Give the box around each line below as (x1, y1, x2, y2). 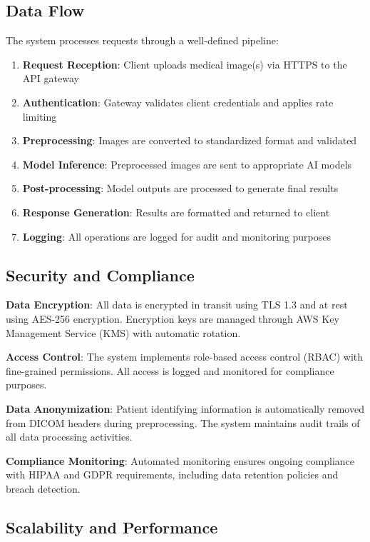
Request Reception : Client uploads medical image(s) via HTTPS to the (22, 56, 347, 71)
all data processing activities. (6, 429, 133, 444)
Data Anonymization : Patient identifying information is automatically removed (6, 401, 364, 416)
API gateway (22, 71, 79, 86)
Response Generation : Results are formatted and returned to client (22, 204, 330, 219)
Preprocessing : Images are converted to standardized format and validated (22, 133, 357, 148)
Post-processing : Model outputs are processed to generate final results (22, 181, 339, 196)
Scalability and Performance (6, 516, 218, 538)
